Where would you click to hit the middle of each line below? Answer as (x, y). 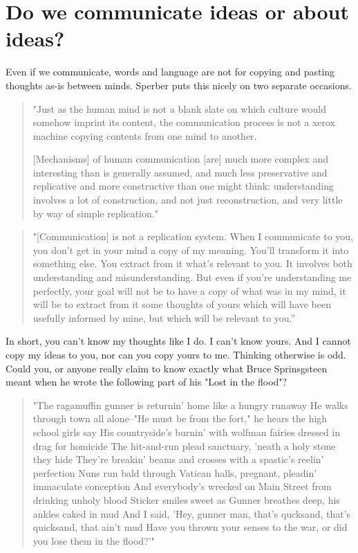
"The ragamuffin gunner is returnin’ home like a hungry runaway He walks (190, 405)
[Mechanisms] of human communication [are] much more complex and (181, 159)
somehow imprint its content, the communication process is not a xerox (184, 122)
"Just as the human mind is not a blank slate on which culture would (180, 108)
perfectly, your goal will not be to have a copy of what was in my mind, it (189, 290)
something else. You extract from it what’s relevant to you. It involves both (192, 263)
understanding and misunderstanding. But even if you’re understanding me (192, 277)
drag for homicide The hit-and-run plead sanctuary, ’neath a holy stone (184, 445)
